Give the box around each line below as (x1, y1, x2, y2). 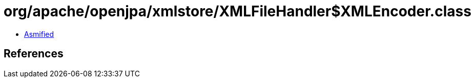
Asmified (24, 29, 54, 38)
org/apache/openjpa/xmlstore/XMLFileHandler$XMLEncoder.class (4, 3, 471, 20)
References (4, 47, 64, 60)
